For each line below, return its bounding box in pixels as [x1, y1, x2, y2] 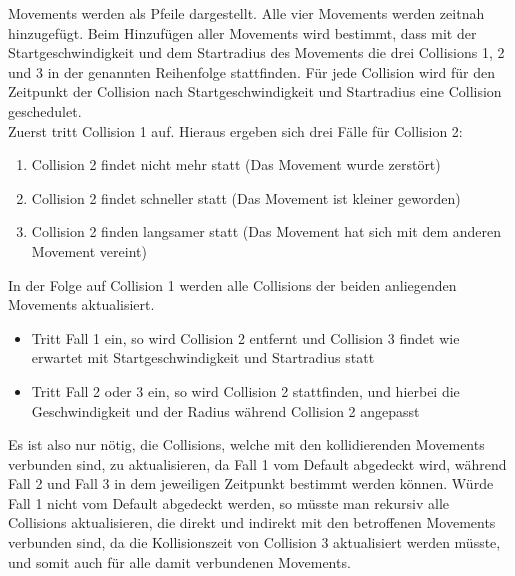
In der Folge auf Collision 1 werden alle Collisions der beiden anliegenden [8, 274, 457, 295]
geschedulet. [8, 100, 82, 121]
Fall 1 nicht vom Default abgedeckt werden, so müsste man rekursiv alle [8, 492, 449, 513]
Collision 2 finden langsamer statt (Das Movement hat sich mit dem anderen [31, 221, 502, 242]
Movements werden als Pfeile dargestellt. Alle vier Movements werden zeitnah [8, 3, 485, 23]
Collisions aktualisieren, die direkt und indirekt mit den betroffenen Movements [8, 512, 496, 533]
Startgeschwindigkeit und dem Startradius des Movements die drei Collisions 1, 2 [8, 42, 505, 63]
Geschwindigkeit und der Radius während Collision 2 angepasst [31, 400, 420, 421]
